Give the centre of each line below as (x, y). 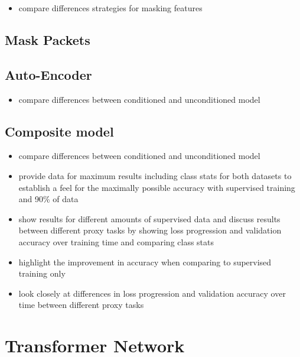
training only (42, 273)
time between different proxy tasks (81, 305)
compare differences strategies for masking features (110, 8)
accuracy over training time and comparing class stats (116, 241)
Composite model (59, 131)
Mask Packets (48, 39)
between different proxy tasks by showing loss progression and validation (150, 230)
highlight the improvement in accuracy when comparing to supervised (145, 262)
